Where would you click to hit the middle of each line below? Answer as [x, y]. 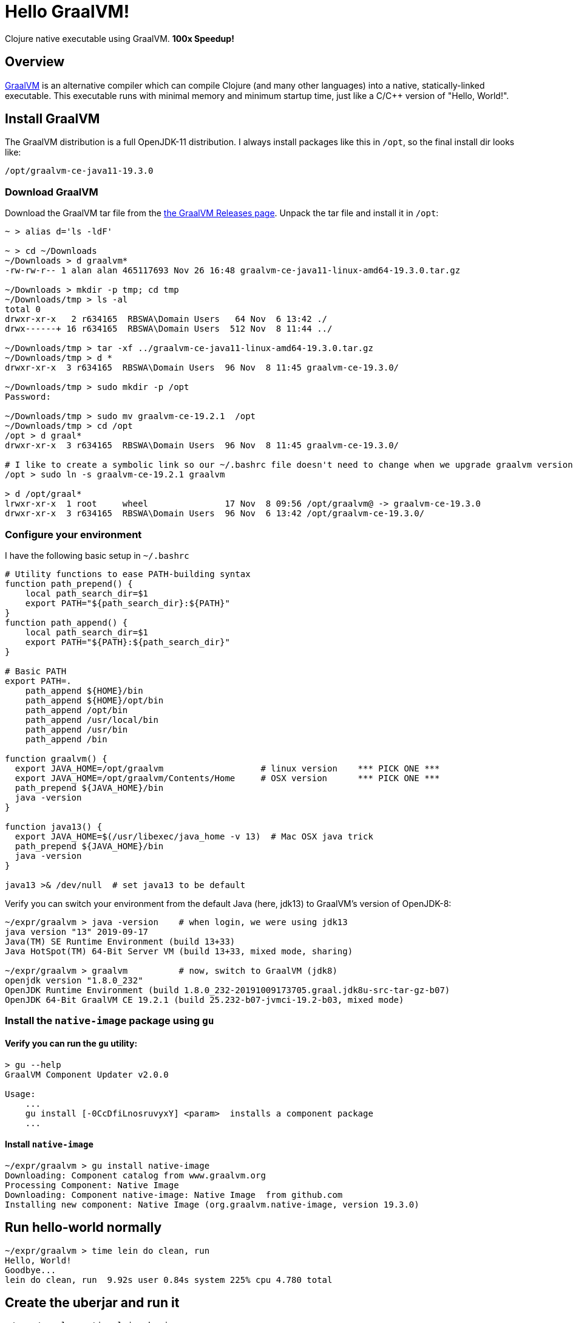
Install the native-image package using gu [110, 1021]
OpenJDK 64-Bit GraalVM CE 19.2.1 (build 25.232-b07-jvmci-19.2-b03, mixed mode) [205, 1000]
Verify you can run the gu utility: [71, 1043]
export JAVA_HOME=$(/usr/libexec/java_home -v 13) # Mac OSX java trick [194, 836]
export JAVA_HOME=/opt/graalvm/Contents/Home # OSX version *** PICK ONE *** [227, 778]
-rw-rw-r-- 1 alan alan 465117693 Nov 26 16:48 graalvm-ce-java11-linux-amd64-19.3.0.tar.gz [233, 271]
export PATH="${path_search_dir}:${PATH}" [127, 603]
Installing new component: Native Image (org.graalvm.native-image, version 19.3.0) [212, 1204]
